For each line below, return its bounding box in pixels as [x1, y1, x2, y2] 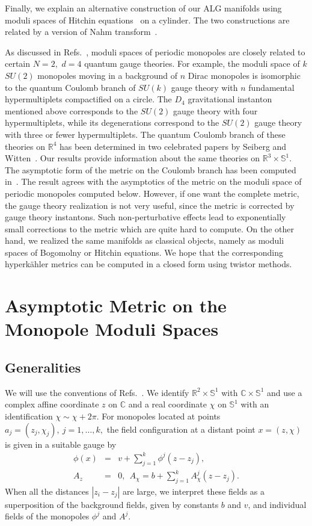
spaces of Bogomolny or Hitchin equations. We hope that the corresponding [5, 246, 284, 258]
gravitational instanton [188, 93, 272, 105]
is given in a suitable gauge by [5, 438, 117, 450]
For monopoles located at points [102, 410, 221, 422]
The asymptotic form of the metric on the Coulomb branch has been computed [5, 163, 296, 176]
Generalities [5, 358, 81, 377]
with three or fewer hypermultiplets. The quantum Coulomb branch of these [5, 128, 286, 140]
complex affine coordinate [5, 398, 99, 410]
